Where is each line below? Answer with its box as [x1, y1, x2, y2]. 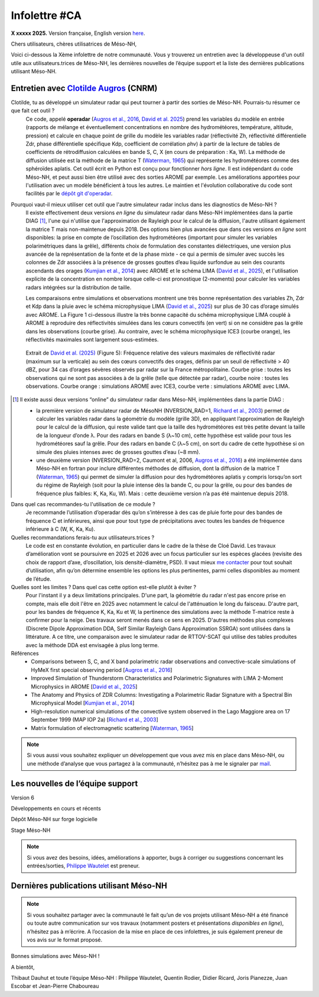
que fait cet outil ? [11, 107, 55, 114]
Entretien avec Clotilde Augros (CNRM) [11, 83, 158, 93]
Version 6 [11, 794, 35, 801]
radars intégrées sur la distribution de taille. [25, 284, 132, 291]
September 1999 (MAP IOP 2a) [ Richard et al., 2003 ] [31, 716, 159, 723]
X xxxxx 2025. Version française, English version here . [11, 30, 145, 37]
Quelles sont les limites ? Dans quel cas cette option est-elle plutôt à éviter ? [11, 583, 197, 590]
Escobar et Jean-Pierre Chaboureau [11, 983, 99, 990]
